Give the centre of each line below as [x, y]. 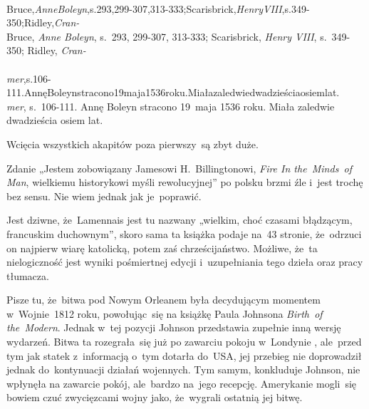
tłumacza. [28, 275]
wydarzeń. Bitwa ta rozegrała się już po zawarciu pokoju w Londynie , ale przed [184, 342]
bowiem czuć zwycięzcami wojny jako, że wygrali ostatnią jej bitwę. [155, 397]
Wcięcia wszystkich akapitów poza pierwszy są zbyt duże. [132, 144]
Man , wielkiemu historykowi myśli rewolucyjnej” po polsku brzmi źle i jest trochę [185, 182]
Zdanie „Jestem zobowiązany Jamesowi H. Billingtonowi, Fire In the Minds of [179, 168]
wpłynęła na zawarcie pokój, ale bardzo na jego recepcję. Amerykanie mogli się [182, 383]
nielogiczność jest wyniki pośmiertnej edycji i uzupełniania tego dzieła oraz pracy [185, 262]
